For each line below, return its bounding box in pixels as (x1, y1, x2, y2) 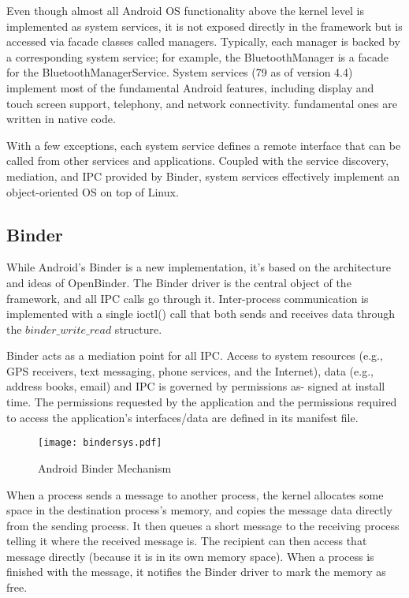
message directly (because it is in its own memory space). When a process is (6, 548, 374, 564)
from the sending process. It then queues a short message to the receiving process (6, 517, 400, 533)
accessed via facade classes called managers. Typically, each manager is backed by (6, 33, 400, 50)
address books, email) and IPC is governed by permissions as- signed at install (6, 378, 385, 394)
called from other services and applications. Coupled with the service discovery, (6, 152, 389, 169)
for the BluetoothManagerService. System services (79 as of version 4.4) (6, 64, 353, 80)
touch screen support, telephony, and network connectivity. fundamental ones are (6, 95, 397, 111)
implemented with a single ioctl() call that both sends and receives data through (6, 305, 396, 322)
